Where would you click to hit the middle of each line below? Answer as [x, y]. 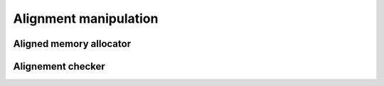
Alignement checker [59, 66]
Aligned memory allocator [72, 44]
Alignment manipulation [86, 18]
